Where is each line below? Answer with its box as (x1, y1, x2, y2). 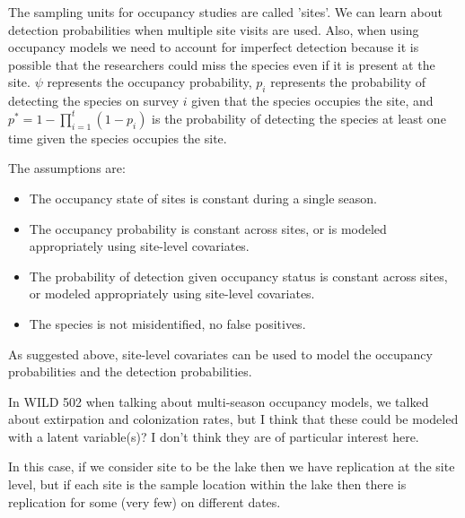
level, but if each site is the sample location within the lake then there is (8, 475, 407, 494)
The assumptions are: (8, 159, 126, 177)
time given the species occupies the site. (8, 128, 227, 147)
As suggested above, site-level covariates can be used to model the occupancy (8, 344, 433, 363)
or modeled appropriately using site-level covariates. (29, 284, 315, 303)
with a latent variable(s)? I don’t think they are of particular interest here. (8, 427, 419, 445)
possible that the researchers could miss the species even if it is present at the (8, 55, 435, 73)
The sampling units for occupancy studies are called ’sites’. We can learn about (8, 3, 443, 21)
